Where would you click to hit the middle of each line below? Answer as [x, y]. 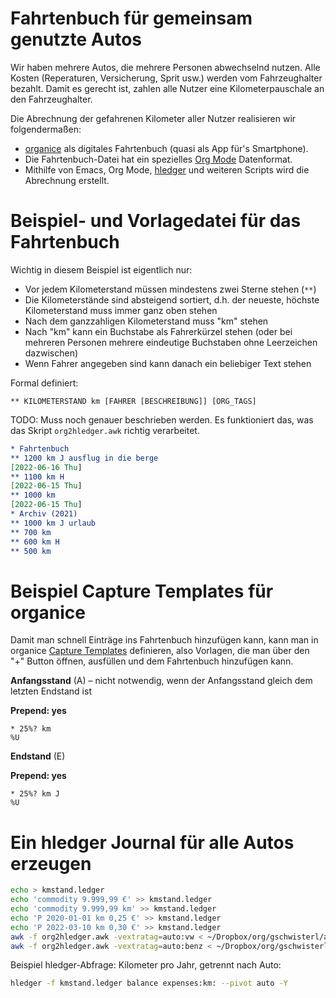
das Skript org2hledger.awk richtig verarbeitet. [105, 430]
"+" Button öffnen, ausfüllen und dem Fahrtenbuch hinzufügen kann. [152, 661]
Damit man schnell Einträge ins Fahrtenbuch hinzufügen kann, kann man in [164, 640]
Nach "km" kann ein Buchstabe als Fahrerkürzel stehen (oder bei [158, 331]
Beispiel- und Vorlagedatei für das [156, 221]
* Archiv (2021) [44, 514]
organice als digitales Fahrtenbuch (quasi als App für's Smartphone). [166, 148]
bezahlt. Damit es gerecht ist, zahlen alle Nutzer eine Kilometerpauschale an [167, 88]
